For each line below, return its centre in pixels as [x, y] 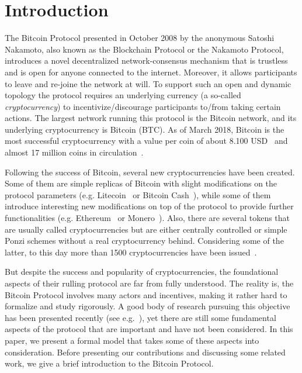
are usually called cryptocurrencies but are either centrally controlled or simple [146, 229]
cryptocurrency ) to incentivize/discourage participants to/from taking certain [143, 106]
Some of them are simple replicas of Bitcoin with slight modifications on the [141, 183]
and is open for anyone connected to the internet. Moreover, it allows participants [151, 72]
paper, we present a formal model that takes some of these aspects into [132, 340]
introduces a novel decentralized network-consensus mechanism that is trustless [146, 61]
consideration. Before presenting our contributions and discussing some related [145, 352]
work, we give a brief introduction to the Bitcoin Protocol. [109, 363]
